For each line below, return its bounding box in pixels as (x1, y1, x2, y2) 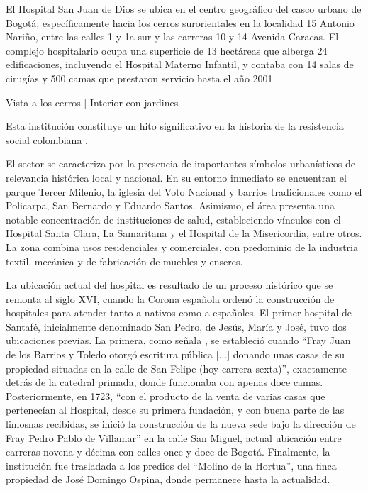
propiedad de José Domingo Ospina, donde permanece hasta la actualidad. (6, 472, 330, 487)
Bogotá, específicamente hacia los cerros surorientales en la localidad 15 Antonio (6, 15, 355, 30)
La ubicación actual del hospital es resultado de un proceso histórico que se (6, 277, 333, 292)
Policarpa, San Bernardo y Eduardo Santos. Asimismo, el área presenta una (6, 198, 335, 213)
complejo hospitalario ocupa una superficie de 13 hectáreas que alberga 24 (6, 43, 328, 57)
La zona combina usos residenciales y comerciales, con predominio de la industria (6, 239, 358, 254)
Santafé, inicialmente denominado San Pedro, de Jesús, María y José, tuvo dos (6, 319, 347, 333)
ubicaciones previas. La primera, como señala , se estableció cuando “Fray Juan (6, 333, 351, 348)
